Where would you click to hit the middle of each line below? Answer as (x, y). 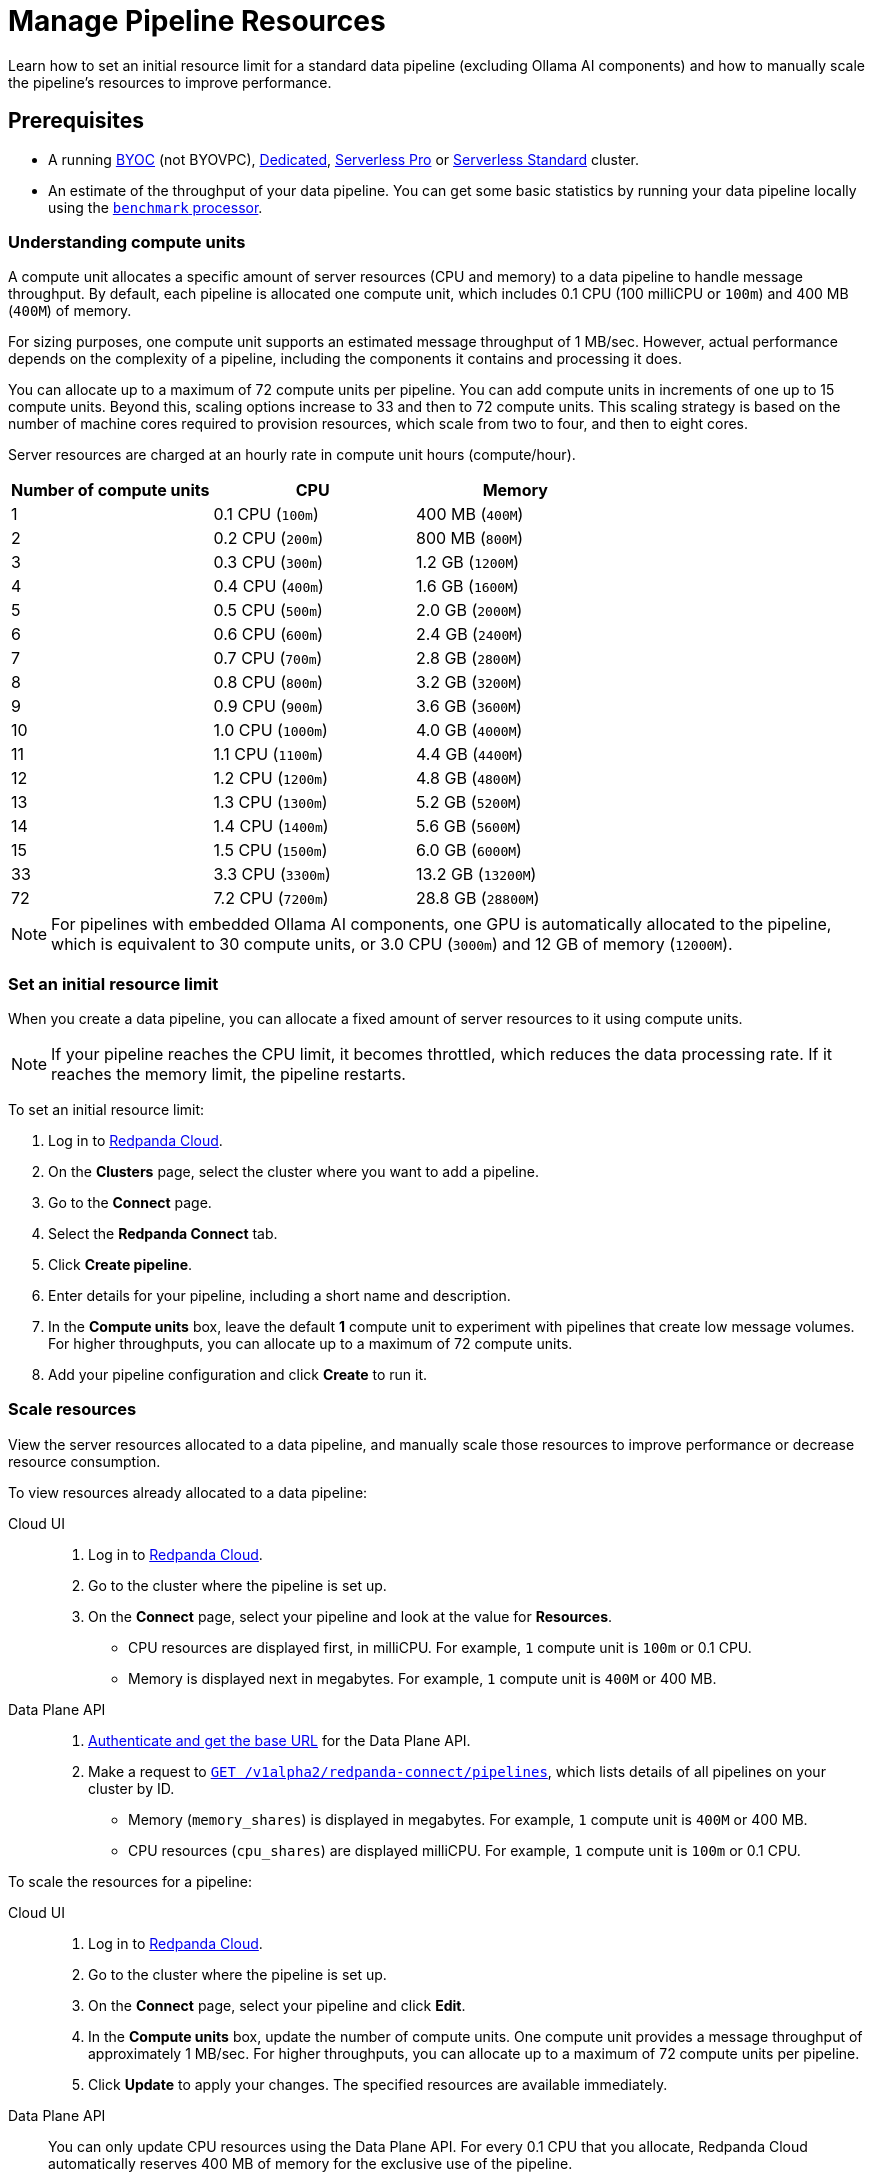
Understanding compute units (127, 241)
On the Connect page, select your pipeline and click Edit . (277, 2005)
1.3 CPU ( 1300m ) (270, 802)
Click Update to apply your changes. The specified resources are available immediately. (378, 2084)
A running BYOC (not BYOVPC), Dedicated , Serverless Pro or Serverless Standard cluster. (344, 159)
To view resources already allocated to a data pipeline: (188, 1492)
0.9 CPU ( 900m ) (268, 706)
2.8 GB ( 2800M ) (469, 658)
